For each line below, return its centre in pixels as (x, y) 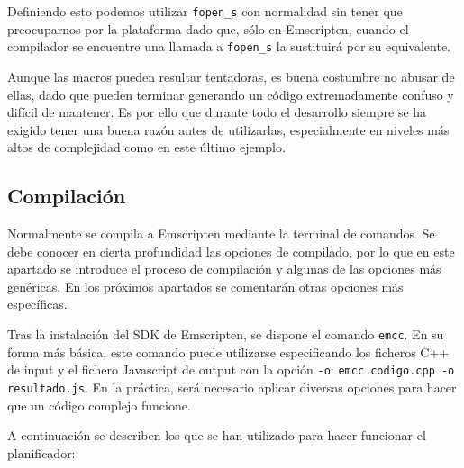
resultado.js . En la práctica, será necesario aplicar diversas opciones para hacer (232, 387)
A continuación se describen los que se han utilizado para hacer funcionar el (217, 435)
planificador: (41, 452)
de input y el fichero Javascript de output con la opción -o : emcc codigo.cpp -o (231, 369)
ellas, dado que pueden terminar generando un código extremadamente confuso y (231, 94)
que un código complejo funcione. (99, 405)
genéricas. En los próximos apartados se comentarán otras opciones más (205, 286)
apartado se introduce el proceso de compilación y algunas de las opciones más (224, 269)
